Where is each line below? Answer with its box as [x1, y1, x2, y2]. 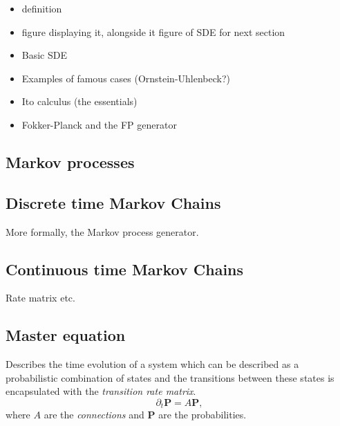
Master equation [6, 324, 126, 346]
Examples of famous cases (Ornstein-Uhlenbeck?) [21, 71, 231, 85]
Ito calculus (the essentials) [21, 94, 138, 109]
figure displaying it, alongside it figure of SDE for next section [21, 24, 285, 39]
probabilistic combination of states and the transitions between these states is [6, 370, 334, 385]
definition [21, 1, 62, 15]
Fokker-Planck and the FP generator [21, 117, 177, 131]
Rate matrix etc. [6, 290, 75, 305]
